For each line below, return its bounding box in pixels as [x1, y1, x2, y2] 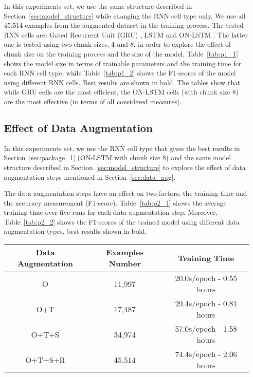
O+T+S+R [25, 354, 66, 365]
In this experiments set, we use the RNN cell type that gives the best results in [4, 143, 240, 153]
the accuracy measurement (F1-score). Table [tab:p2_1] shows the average [4, 197, 227, 207]
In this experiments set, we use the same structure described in [4, 1, 192, 11]
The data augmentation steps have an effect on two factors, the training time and [4, 188, 247, 198]
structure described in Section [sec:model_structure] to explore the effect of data [4, 162, 246, 172]
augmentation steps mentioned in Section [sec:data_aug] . [4, 171, 176, 182]
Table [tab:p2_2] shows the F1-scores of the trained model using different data [4, 216, 240, 226]
